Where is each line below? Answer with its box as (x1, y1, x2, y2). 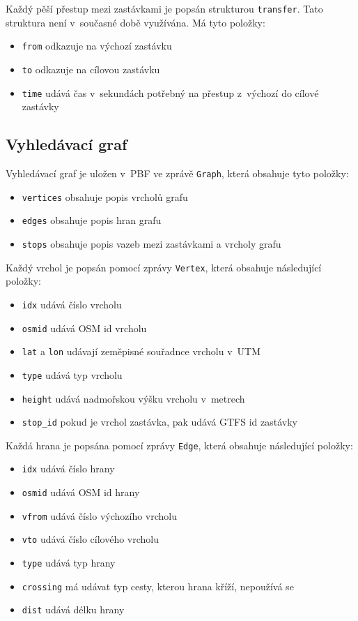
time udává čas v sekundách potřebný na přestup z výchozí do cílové (22, 85, 319, 100)
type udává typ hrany (22, 555, 116, 570)
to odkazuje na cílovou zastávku (22, 61, 160, 76)
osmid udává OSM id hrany (22, 485, 140, 500)
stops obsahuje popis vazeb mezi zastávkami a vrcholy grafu (22, 236, 281, 250)
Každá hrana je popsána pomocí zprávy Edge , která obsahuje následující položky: (6, 437, 353, 452)
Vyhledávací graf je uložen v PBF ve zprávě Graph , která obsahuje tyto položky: (6, 166, 349, 181)
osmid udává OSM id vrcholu (22, 320, 147, 335)
